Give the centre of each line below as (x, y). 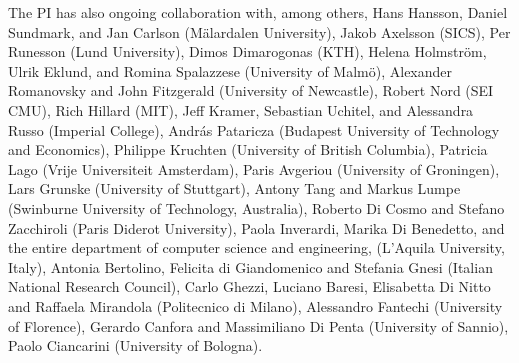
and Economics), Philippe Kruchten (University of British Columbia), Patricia (248, 149)
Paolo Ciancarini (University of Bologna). (135, 345)
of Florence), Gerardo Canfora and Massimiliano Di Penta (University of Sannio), (258, 325)
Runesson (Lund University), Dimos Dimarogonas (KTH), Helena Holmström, (247, 51)
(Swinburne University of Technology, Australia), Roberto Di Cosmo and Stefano (256, 207)
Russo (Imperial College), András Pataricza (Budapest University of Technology (254, 129)
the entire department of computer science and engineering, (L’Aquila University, (256, 247)
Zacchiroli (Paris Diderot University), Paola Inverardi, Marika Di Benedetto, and (256, 227)
